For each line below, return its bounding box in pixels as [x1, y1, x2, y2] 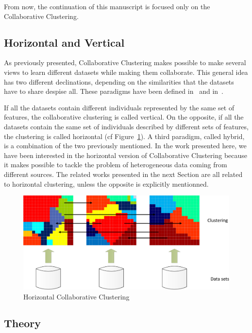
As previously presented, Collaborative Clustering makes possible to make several [4, 57, 246, 68]
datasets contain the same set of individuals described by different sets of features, [4, 121, 249, 131]
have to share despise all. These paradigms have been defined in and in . [4, 86, 223, 96]
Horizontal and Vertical [4, 35, 125, 50]
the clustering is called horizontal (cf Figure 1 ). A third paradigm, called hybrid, [4, 131, 245, 141]
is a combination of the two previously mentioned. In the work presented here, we [4, 140, 247, 151]
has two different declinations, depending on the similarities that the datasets [4, 76, 234, 87]
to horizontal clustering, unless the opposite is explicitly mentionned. [4, 178, 209, 189]
